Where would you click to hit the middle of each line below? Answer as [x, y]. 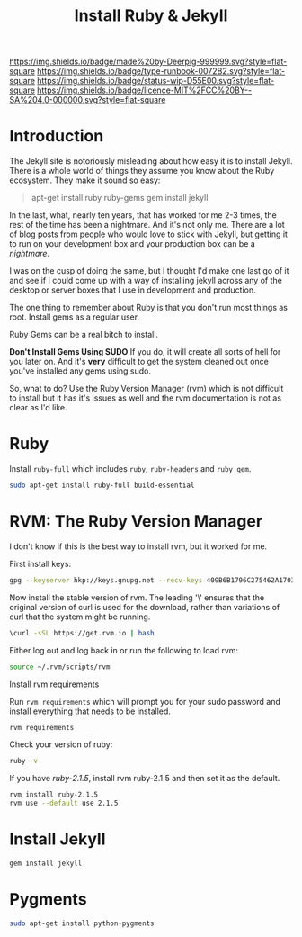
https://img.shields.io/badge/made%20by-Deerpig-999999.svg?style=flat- [148, 62]
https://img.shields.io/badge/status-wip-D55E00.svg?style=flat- [156, 81]
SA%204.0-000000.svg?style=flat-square [88, 100]
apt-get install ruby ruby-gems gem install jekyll [120, 198]
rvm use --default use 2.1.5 [64, 803]
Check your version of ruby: [61, 744]
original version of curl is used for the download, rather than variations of [145, 607]
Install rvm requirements [54, 684]
